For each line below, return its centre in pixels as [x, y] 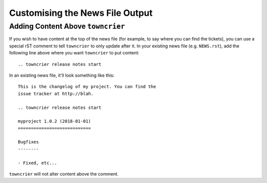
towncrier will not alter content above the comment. [64, 174]
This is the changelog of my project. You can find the [87, 87]
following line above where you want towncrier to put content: [74, 53]
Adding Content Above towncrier [67, 26]
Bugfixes [28, 142]
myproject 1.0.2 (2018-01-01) [55, 121]
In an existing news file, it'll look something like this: [62, 75]
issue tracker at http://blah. [56, 93]
